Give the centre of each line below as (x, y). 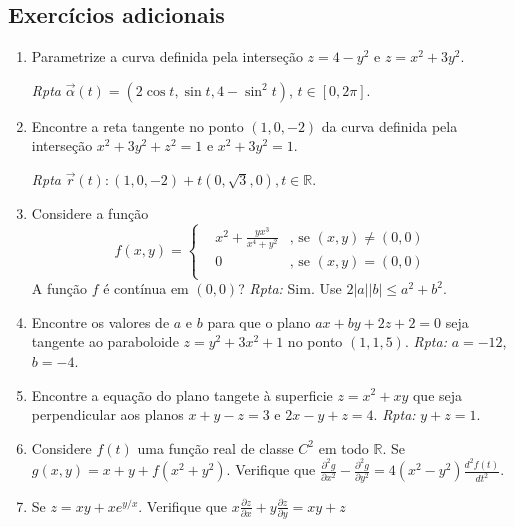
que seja (437, 394)
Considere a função (90, 212)
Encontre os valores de (100, 321)
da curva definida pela (389, 125)
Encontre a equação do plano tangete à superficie (182, 394)
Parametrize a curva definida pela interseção (167, 56)
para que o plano (259, 321)
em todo (343, 447)
